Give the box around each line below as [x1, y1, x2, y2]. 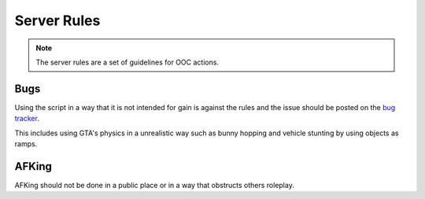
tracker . [14, 114, 39, 123]
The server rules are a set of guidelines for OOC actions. [35, 57, 220, 67]
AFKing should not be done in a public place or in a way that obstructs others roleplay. [14, 180, 294, 190]
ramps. [14, 139, 38, 149]
